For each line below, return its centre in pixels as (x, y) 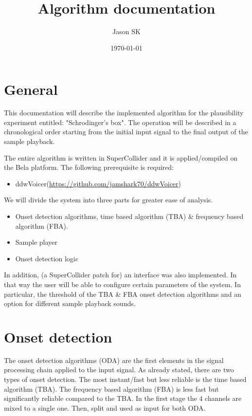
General (31, 89)
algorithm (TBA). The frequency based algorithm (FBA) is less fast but (111, 389)
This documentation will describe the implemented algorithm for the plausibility (124, 113)
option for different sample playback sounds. (70, 303)
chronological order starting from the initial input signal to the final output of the (126, 132)
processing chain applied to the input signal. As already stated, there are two (119, 370)
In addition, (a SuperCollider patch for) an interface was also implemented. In (120, 275)
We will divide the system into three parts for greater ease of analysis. (108, 200)
